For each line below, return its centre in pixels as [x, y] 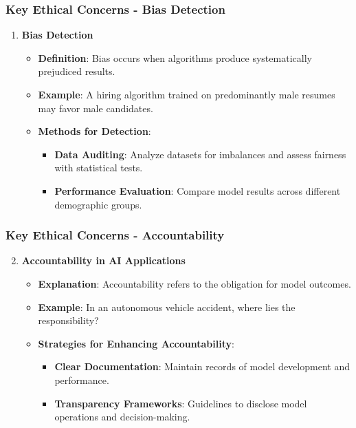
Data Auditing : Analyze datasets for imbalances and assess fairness [200, 154]
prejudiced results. [77, 71]
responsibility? [68, 320]
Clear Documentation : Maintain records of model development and [202, 366]
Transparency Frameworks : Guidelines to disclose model [181, 403]
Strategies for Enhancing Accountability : [136, 343]
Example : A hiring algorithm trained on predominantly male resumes [187, 94]
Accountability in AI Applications [103, 260]
